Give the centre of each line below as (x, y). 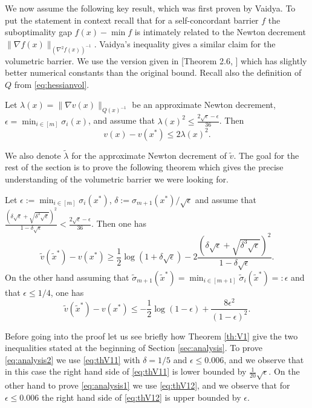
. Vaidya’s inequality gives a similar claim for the (185, 43)
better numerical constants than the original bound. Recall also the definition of (153, 72)
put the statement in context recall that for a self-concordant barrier (132, 20)
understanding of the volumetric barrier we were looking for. (117, 179)
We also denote (33, 155)
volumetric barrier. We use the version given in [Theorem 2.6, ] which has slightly (156, 60)
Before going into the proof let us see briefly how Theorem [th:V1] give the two (151, 336)
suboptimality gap (38, 32)
